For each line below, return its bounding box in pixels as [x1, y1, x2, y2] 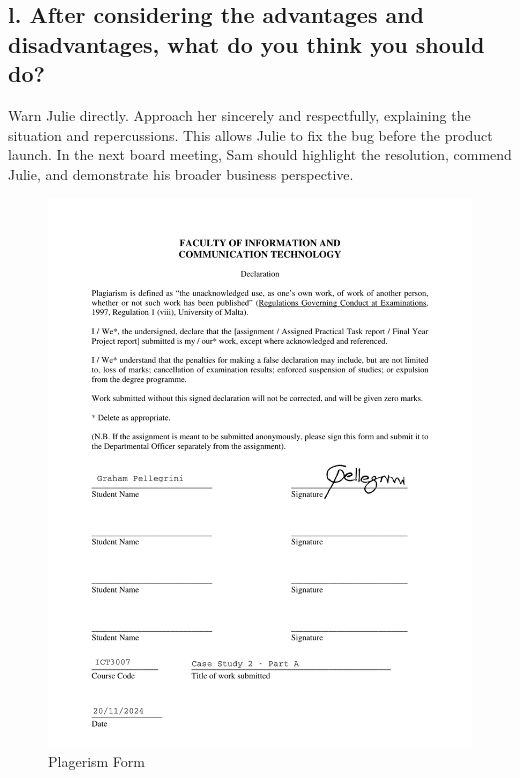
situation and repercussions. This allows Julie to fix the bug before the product [8, 124, 493, 145]
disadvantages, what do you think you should [8, 28, 485, 59]
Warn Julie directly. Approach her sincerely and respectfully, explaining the [8, 104, 471, 125]
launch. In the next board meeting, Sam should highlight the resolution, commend [8, 144, 512, 165]
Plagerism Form [48, 750, 145, 771]
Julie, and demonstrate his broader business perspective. [8, 163, 354, 184]
